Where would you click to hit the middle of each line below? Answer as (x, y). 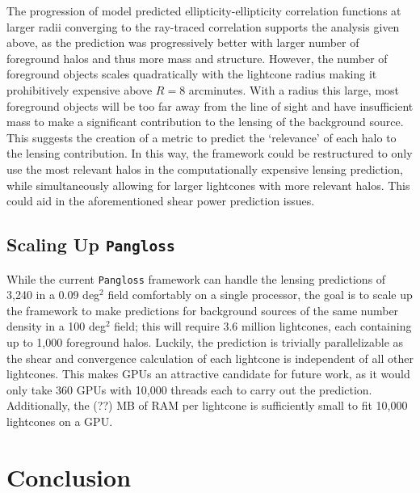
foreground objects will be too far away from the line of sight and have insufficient (210, 105)
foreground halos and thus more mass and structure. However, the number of (197, 58)
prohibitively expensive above (80, 89)
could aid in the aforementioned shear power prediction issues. (161, 201)
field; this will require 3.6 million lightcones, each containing (263, 326)
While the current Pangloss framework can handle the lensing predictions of (196, 278)
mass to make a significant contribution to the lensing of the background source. (205, 122)
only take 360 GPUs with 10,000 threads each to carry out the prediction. (189, 389)
